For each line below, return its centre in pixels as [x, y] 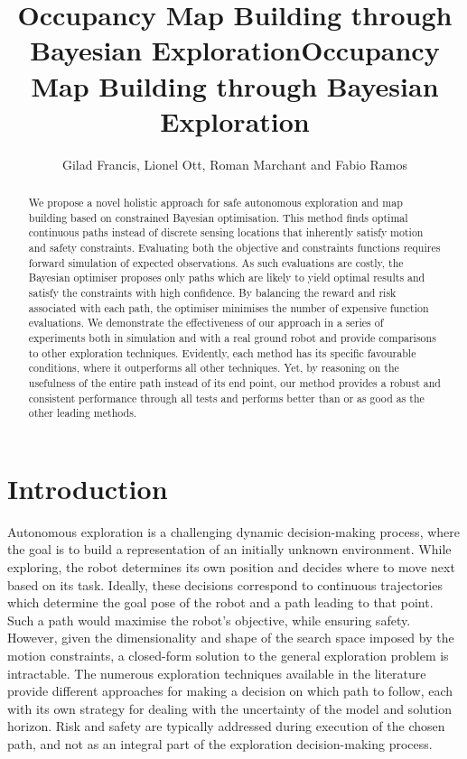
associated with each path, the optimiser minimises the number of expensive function [229, 307]
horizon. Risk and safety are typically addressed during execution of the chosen [226, 726]
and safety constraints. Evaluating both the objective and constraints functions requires [234, 248]
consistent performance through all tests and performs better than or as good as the [226, 398]
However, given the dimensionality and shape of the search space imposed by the [231, 638]
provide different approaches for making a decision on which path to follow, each [230, 691]
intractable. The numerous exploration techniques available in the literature [217, 673]
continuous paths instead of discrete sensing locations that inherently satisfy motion [226, 232]
